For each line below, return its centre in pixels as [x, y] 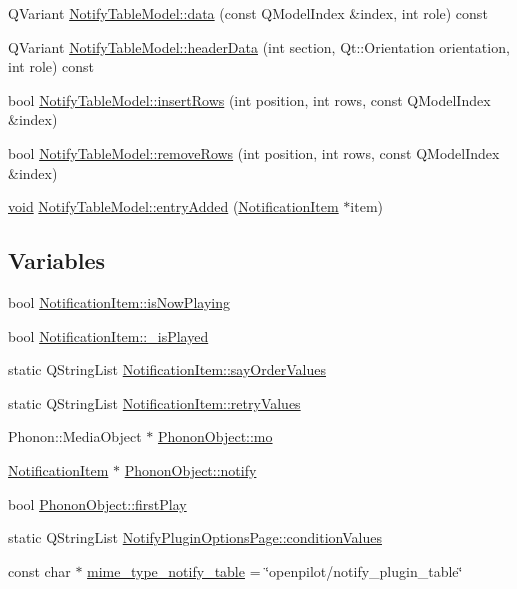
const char [39, 570]
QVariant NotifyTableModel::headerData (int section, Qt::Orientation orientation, [259, 46]
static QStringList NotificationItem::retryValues [154, 402]
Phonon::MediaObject [75, 436]
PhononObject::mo [215, 436]
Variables [57, 260]
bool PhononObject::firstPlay [97, 503]
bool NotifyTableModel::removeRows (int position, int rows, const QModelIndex [254, 152]
